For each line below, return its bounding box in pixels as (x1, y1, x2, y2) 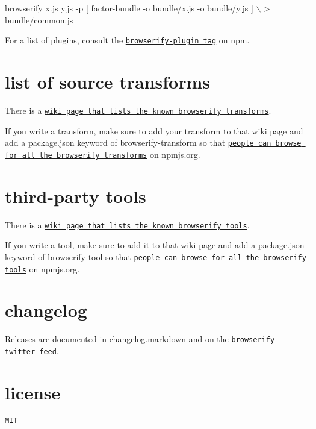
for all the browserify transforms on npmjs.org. (5, 148, 200, 160)
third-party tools (5, 183, 146, 208)
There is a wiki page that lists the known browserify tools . (5, 218, 250, 231)
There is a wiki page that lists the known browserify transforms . (5, 104, 271, 116)
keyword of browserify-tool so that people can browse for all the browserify (5, 250, 306, 263)
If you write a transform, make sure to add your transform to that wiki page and (5, 124, 303, 137)
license (5, 380, 61, 404)
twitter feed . (5, 345, 59, 357)
